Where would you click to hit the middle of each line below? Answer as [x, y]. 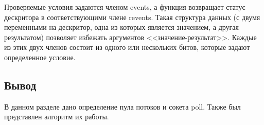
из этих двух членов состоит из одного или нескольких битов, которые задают [127, 47]
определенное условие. [40, 57]
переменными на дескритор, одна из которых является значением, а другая [121, 27]
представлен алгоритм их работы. [57, 117]
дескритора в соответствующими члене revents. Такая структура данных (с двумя [132, 17]
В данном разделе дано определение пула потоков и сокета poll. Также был [122, 106]
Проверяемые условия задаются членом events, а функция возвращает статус [125, 7]
